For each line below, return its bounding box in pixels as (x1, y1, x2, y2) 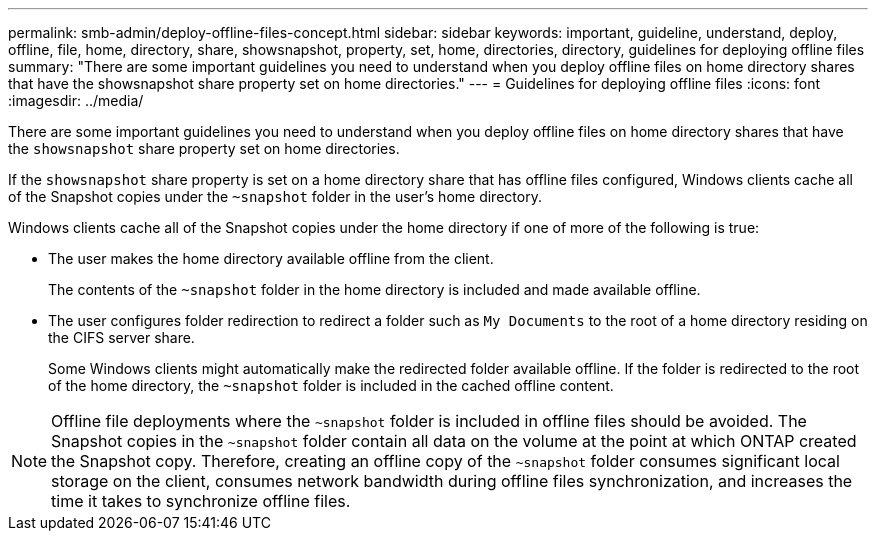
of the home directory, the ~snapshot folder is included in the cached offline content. (48, 377, 614, 394)
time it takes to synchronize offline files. (51, 491, 351, 511)
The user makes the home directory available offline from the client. (48, 250, 494, 267)
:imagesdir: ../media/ (8, 92, 144, 109)
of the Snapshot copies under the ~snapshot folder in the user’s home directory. (8, 188, 542, 205)
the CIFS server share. (48, 329, 195, 346)
